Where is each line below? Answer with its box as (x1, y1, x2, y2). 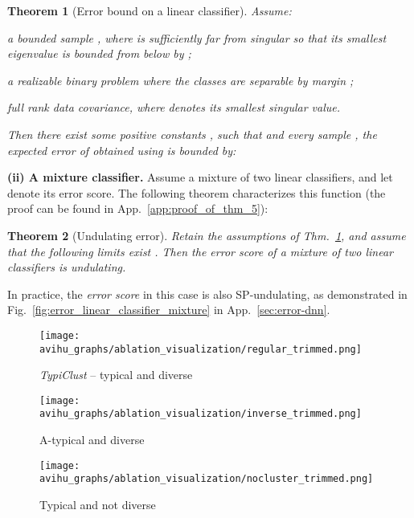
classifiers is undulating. (7, 259, 126, 275)
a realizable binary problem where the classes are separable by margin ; (7, 71, 354, 88)
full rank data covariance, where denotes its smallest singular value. (7, 99, 341, 116)
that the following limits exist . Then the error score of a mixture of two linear (7, 243, 394, 259)
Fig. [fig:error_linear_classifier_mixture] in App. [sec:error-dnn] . (7, 301, 330, 318)
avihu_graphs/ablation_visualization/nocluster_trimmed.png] (39, 473, 374, 485)
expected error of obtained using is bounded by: (7, 141, 236, 158)
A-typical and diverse (39, 431, 145, 448)
